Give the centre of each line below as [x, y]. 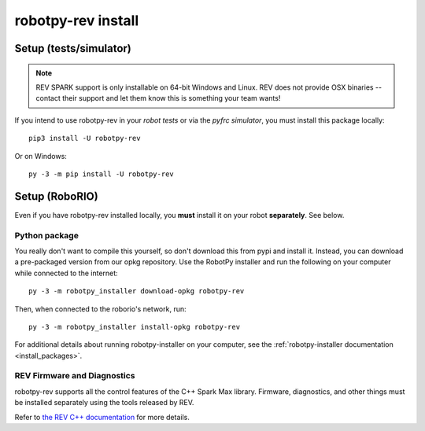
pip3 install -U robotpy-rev [85, 138]
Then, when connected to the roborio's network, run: [100, 309]
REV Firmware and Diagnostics [75, 376]
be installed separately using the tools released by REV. [104, 403]
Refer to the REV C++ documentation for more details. [102, 417]
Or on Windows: [41, 156]
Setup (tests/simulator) [73, 48]
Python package [46, 235]
